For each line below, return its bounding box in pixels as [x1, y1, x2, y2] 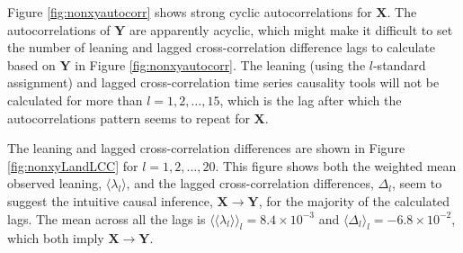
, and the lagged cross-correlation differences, [126, 174, 374, 193]
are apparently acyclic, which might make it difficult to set [129, 20, 453, 39]
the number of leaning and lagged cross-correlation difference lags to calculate [7, 38, 436, 57]
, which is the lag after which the [219, 90, 402, 109]
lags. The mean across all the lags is [7, 209, 206, 228]
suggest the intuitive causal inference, [7, 191, 213, 210]
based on [7, 55, 56, 74]
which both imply [7, 229, 104, 248]
